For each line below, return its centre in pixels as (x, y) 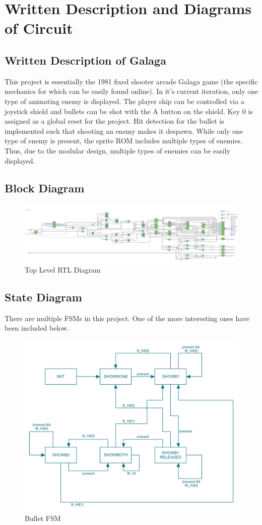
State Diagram (43, 297)
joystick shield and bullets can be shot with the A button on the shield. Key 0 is (129, 111)
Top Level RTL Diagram (63, 269)
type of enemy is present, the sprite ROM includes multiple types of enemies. (124, 141)
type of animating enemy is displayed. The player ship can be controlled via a (124, 101)
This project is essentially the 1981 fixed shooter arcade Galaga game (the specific (131, 81)
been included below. (37, 328)
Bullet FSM (43, 518)
